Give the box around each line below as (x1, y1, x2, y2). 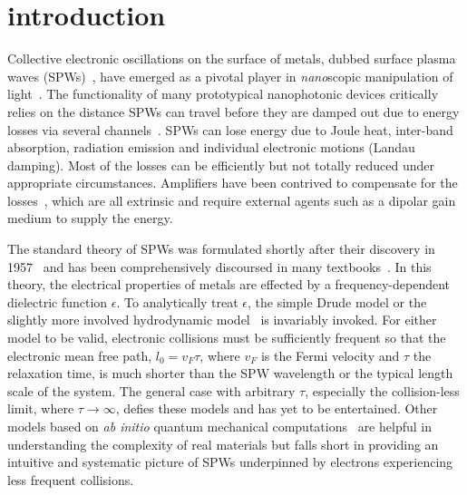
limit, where (7, 399, 74, 418)
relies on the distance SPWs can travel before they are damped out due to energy (7, 102, 460, 121)
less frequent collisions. (7, 470, 134, 489)
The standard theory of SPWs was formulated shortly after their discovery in (7, 239, 435, 258)
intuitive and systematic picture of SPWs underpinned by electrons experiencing (7, 452, 453, 471)
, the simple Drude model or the (248, 292, 427, 311)
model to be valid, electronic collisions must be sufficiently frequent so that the (7, 328, 446, 347)
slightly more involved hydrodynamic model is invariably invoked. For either (7, 310, 437, 329)
